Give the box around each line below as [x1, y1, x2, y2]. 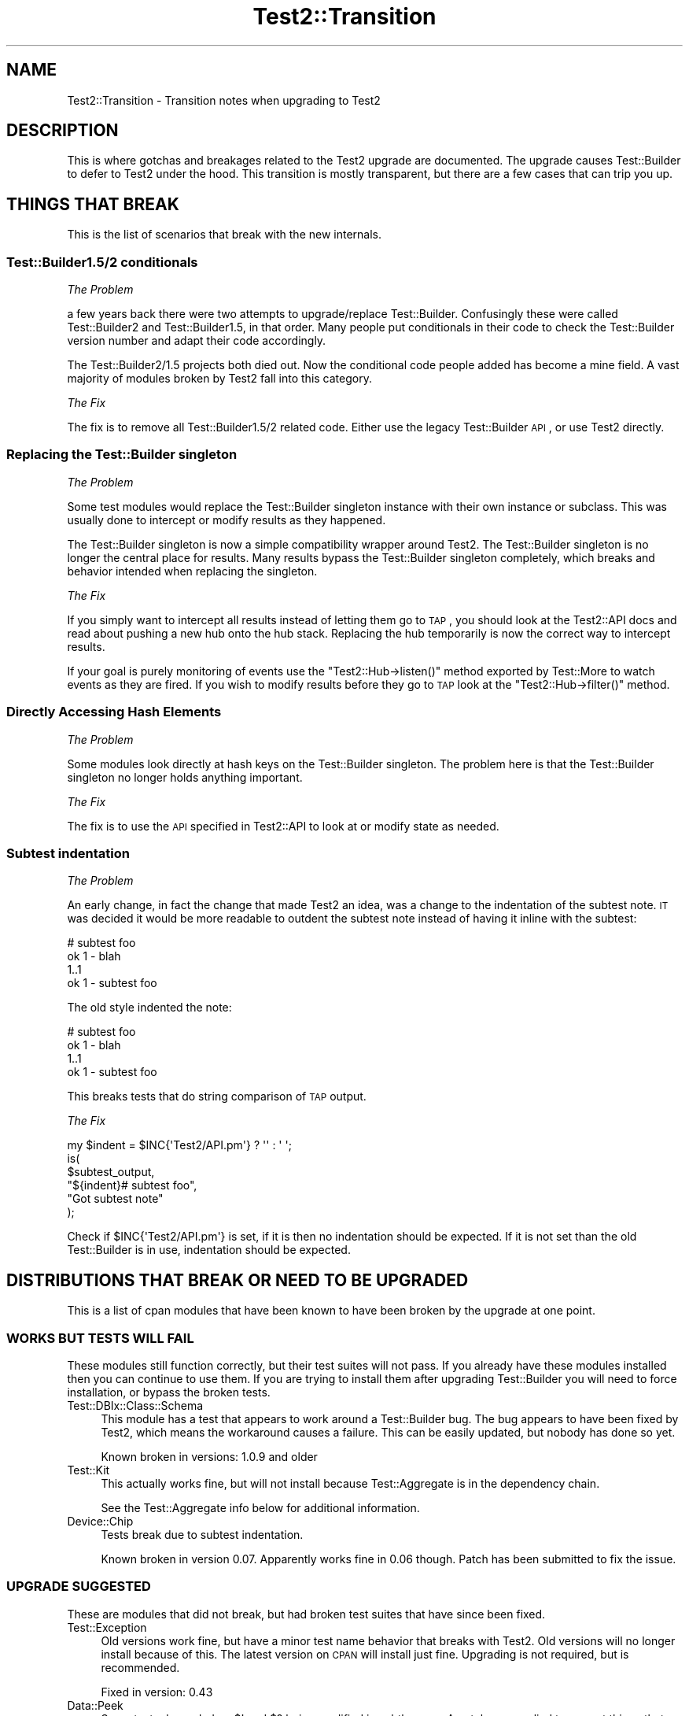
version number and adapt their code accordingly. [67, 334, 326, 348]
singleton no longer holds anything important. [67, 770, 303, 784]
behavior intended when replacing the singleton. [67, 564, 318, 578]
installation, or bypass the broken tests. [67, 1385, 271, 1399]
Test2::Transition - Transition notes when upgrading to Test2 [67, 93, 381, 107]
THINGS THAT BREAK [6, 194, 179, 214]
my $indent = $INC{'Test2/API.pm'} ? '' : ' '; [67, 1138, 292, 1152]
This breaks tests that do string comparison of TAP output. [67, 1089, 367, 1104]
